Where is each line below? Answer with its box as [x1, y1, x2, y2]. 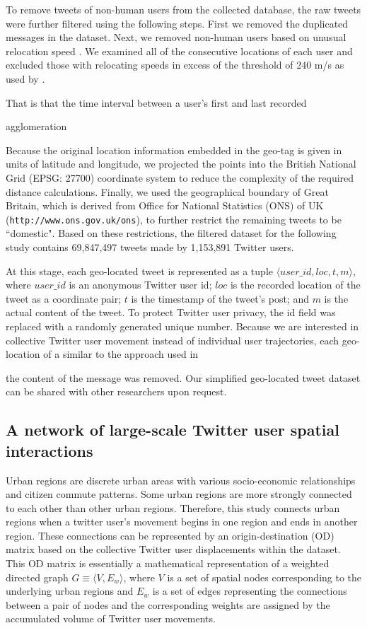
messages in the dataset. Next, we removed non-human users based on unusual [6, 30, 346, 45]
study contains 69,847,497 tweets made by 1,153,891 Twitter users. [6, 239, 294, 254]
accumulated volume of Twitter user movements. [6, 611, 216, 626]
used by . [6, 71, 45, 86]
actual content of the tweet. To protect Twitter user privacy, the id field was [6, 305, 336, 320]
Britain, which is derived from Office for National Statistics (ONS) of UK [6, 198, 324, 213]
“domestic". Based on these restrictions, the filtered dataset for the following [6, 226, 337, 240]
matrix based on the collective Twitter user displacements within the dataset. [6, 542, 341, 557]
